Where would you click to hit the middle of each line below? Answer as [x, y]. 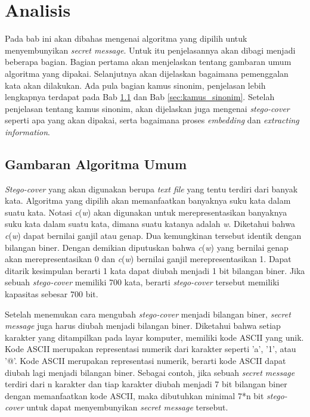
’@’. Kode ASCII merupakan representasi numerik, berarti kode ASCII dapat [145, 360]
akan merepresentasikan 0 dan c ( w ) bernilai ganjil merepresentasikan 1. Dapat [148, 259]
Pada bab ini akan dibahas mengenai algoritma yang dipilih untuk [126, 38]
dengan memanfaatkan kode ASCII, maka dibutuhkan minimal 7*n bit [134, 395]
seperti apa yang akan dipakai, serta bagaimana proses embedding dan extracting [152, 120]
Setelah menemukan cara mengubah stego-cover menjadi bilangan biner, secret [148, 314]
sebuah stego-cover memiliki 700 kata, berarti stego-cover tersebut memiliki [142, 282]
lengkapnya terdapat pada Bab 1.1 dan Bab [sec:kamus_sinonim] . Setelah [140, 97]
